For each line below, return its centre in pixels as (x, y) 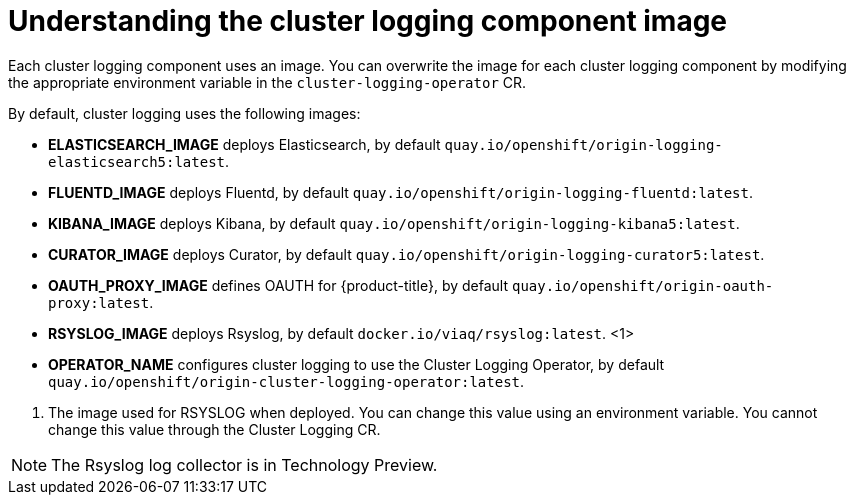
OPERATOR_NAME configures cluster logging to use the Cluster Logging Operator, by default (356, 364)
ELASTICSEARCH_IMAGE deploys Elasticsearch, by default (244, 144)
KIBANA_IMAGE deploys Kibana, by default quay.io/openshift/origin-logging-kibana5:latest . (394, 223)
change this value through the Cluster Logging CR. (214, 429)
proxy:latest (99, 302)
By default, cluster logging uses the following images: (184, 113)
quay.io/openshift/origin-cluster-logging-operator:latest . (286, 381)
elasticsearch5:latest (137, 161)
